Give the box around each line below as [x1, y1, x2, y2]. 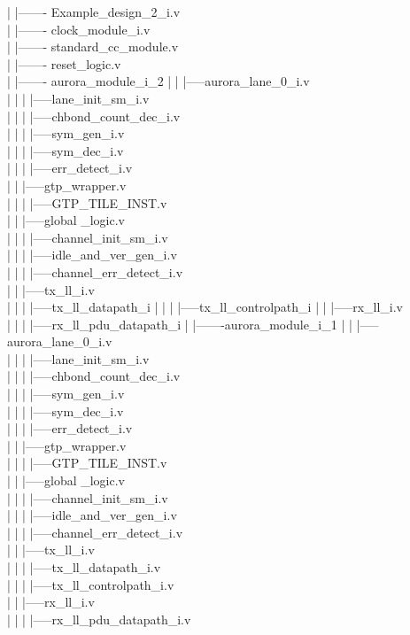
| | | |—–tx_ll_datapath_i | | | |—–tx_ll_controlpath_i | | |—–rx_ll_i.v [7, 298, 403, 316]
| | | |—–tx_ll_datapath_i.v [7, 558, 161, 576]
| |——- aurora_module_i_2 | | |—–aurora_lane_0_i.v [7, 72, 310, 90]
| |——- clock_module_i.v [7, 19, 151, 38]
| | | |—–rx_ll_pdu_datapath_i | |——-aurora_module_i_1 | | [7, 314, 352, 333]
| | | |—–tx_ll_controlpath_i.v [7, 575, 174, 593]
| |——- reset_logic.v [7, 54, 121, 73]
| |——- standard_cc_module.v [7, 37, 179, 56]
